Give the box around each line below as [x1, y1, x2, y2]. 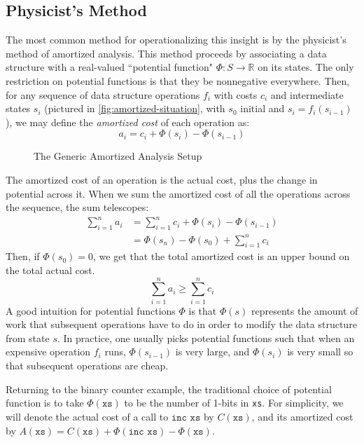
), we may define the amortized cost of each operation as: [6, 114, 250, 129]
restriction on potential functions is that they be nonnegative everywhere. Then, [6, 73, 350, 88]
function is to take [6, 395, 84, 410]
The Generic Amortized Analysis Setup [34, 149, 202, 163]
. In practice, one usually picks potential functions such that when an [57, 330, 355, 345]
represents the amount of [251, 303, 358, 318]
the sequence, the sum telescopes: [6, 200, 149, 214]
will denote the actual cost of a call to [6, 409, 169, 423]
